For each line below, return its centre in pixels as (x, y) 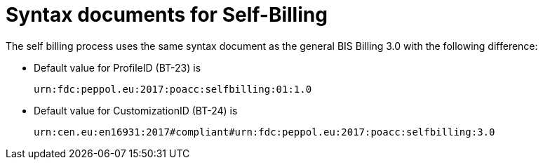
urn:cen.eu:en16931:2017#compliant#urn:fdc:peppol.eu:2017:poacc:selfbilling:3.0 (264, 132)
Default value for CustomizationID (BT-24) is (136, 110)
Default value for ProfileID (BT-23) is (118, 67)
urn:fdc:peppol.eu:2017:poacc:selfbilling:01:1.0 (173, 89)
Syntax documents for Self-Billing (167, 15)
